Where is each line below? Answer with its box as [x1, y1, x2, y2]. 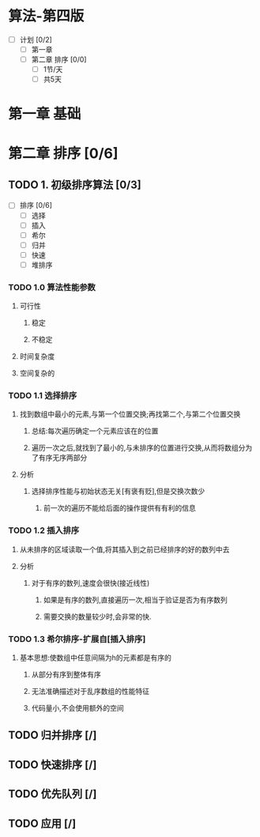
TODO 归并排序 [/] [8, 729, 97, 742]
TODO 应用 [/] [8, 816, 77, 830]
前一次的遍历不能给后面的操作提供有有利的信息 [43, 503, 196, 513]
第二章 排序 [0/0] [31, 55, 87, 64]
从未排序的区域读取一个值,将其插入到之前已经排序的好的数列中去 [19, 545, 230, 554]
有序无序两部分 [38, 453, 88, 462]
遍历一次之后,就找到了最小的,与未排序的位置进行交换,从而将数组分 [31, 443, 246, 453]
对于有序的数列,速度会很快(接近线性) [31, 578, 150, 587]
